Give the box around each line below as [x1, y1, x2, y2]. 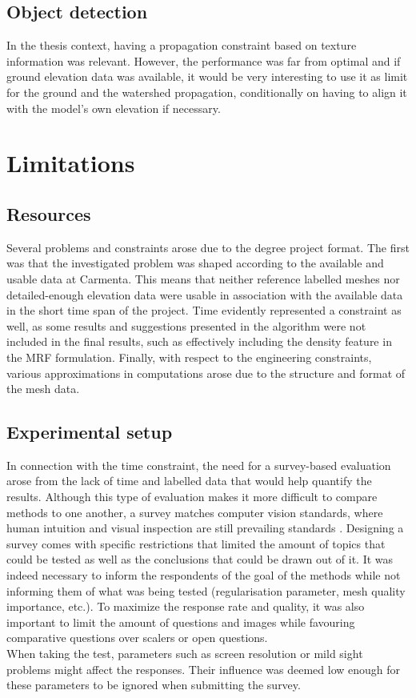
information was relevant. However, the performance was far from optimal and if [6, 52, 401, 69]
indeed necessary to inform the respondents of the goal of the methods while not [6, 567, 401, 584]
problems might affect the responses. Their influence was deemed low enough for [6, 660, 401, 677]
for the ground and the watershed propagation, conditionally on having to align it [6, 83, 407, 100]
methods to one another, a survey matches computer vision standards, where [6, 503, 383, 520]
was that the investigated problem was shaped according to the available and [6, 255, 384, 271]
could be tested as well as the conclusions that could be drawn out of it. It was [6, 551, 394, 568]
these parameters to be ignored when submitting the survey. [6, 676, 301, 693]
